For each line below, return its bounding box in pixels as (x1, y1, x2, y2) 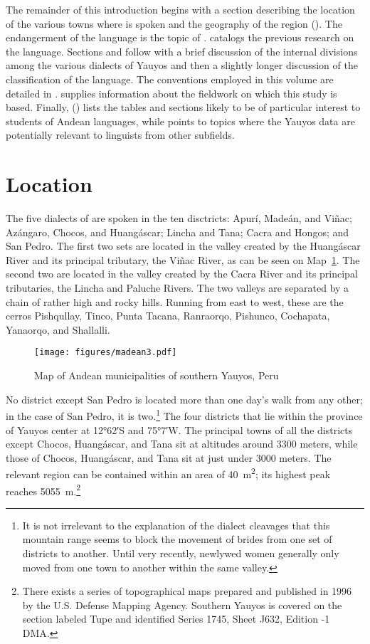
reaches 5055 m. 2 (6, 481, 81, 498)
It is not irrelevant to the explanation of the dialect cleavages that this (22, 517, 330, 532)
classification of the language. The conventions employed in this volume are (6, 71, 334, 86)
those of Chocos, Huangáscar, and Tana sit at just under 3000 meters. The (6, 450, 332, 465)
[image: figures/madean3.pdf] (34, 347, 177, 358)
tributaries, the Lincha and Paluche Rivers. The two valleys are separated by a (6, 280, 349, 295)
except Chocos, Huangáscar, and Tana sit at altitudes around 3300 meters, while (6, 436, 358, 451)
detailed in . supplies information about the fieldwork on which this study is (6, 85, 337, 100)
